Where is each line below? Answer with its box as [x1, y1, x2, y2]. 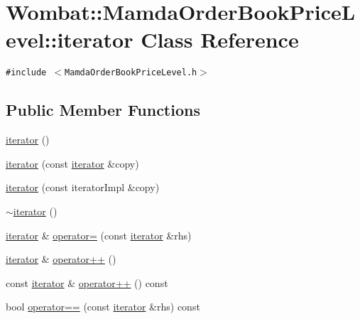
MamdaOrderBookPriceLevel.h [65, 67, 197, 78]
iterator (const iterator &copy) [6, 156, 139, 171]
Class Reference [141, 25, 299, 54]
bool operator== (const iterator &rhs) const [6, 299, 200, 314]
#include [6, 67, 47, 78]
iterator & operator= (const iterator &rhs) [6, 227, 192, 242]
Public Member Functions [6, 99, 200, 121]
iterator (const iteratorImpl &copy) [6, 180, 160, 195]
